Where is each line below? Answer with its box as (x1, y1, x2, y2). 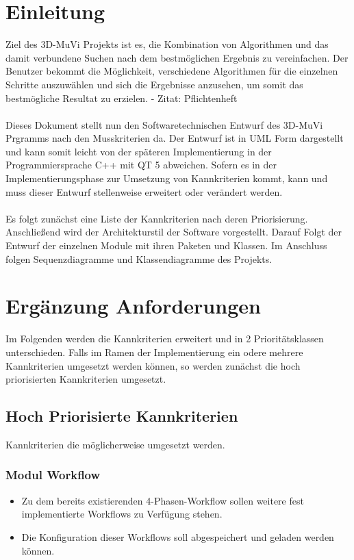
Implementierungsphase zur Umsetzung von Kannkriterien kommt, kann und (5, 171, 328, 186)
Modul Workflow (5, 466, 101, 483)
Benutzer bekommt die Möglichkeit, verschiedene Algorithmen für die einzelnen (5, 64, 338, 78)
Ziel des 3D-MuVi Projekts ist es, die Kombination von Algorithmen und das (5, 37, 329, 51)
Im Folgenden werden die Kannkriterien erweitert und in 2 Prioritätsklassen (5, 331, 324, 346)
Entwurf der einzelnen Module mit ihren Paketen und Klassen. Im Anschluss (5, 238, 327, 253)
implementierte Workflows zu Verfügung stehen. (21, 507, 223, 521)
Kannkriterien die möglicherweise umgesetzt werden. (5, 437, 225, 451)
